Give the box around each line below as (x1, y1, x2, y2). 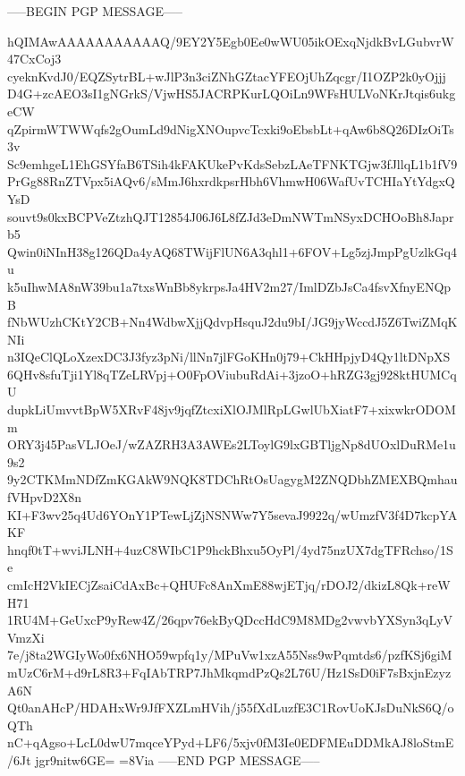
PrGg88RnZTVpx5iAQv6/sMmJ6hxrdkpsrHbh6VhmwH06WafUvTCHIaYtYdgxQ (7, 172, 455, 191)
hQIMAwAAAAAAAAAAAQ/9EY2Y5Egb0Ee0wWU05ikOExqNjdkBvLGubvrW (7, 31, 454, 50)
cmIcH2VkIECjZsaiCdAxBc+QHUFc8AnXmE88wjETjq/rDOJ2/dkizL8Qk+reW (7, 576, 451, 593)
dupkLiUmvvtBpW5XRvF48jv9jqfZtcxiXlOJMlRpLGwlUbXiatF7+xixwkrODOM (7, 400, 456, 419)
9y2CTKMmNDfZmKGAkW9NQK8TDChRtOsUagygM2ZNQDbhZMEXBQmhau (7, 470, 458, 489)
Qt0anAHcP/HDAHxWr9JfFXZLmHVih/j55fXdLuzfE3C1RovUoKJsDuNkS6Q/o (7, 698, 454, 717)
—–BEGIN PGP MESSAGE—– (7, 2, 182, 20)
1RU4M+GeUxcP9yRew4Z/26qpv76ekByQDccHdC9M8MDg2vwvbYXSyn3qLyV (7, 610, 453, 629)
